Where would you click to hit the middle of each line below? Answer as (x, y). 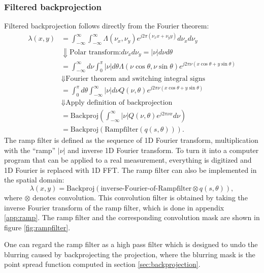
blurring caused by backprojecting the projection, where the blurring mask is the (130, 254)
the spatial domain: (34, 180)
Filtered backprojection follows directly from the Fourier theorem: (107, 26)
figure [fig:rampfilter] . (37, 227)
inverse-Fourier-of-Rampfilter (146, 188)
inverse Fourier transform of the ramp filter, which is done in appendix (114, 207)
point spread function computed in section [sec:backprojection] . (102, 264)
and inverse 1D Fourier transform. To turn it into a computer (163, 150)
